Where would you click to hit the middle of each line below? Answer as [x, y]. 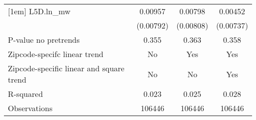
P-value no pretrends [44, 40]
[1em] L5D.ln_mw [39, 11]
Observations [30, 108]
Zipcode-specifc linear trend [56, 54]
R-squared [26, 94]
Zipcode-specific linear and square [66, 68]
